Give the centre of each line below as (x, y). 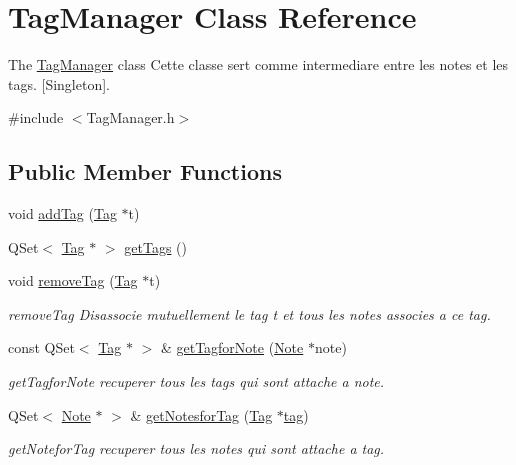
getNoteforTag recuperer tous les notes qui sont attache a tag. (196, 448)
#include (36, 117)
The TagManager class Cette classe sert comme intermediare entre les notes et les (258, 64)
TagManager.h (130, 117)
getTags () (155, 246)
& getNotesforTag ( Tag (201, 414)
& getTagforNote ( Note (232, 347)
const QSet (41, 347)
